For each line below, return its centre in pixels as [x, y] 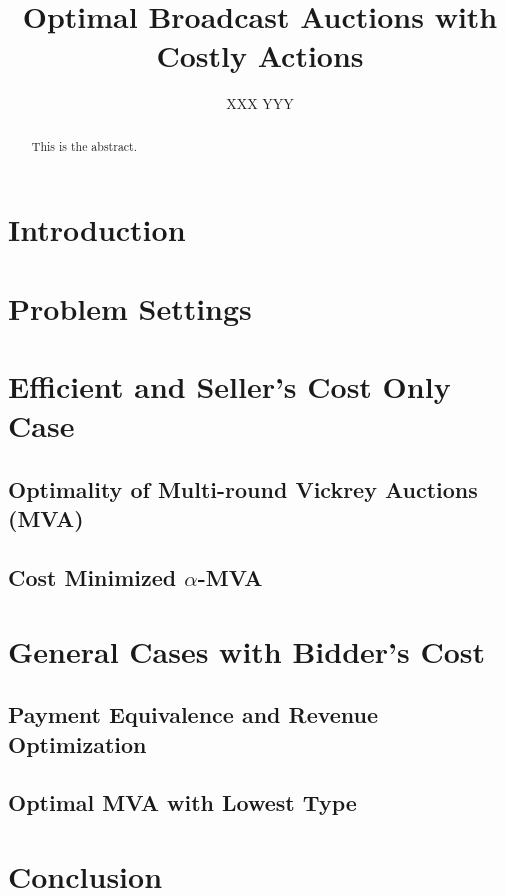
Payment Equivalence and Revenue [193, 714]
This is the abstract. [84, 145]
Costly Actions [260, 55]
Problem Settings [130, 307]
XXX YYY [260, 103]
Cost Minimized [92, 577]
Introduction [97, 229]
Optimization [77, 743]
